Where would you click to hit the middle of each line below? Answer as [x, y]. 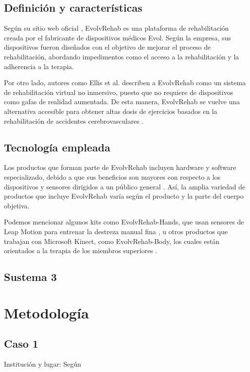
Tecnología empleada [57, 147]
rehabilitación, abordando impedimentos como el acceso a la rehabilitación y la [122, 56]
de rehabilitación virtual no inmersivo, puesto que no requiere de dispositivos [119, 92]
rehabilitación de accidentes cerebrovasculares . [74, 121]
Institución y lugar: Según [43, 364]
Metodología [46, 312]
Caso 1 [21, 344]
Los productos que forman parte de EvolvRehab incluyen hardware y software [120, 167]
